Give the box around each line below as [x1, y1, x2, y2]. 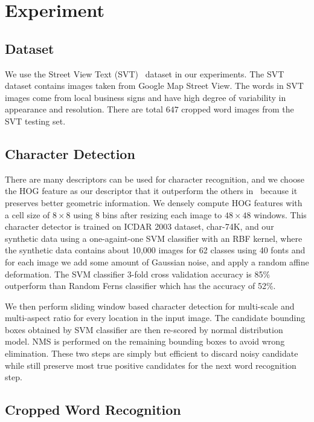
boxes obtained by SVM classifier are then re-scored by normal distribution [5, 323, 283, 336]
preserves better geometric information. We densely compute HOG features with [5, 196, 303, 209]
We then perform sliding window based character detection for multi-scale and [5, 299, 295, 312]
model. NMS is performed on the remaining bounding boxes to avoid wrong [5, 335, 285, 348]
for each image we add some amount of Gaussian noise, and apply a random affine [5, 255, 309, 268]
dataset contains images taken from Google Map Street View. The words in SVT [5, 79, 304, 92]
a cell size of [5, 208, 50, 221]
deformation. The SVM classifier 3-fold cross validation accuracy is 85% [5, 267, 271, 280]
